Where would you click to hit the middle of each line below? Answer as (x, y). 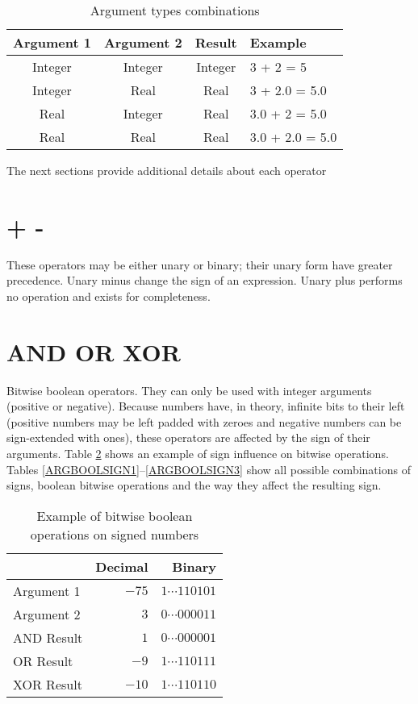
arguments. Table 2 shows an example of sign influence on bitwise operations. (198, 453)
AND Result (48, 637)
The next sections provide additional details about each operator (167, 170)
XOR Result (48, 684)
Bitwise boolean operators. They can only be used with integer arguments (189, 390)
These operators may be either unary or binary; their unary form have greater (200, 264)
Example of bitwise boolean (115, 515)
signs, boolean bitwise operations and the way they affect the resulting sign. (194, 485)
